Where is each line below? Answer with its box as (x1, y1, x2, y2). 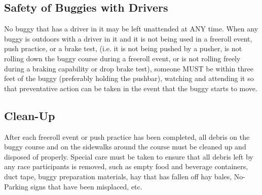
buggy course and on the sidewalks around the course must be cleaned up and (4, 141, 246, 152)
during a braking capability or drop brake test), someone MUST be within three (4, 63, 253, 73)
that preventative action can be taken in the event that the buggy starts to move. (4, 83, 257, 93)
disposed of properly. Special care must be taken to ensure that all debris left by (4, 151, 253, 162)
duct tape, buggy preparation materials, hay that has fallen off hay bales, (4, 171, 232, 181)
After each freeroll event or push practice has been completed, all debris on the (4, 131, 250, 142)
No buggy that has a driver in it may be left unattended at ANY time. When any (4, 23, 258, 34)
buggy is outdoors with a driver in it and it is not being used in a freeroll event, (4, 33, 252, 44)
